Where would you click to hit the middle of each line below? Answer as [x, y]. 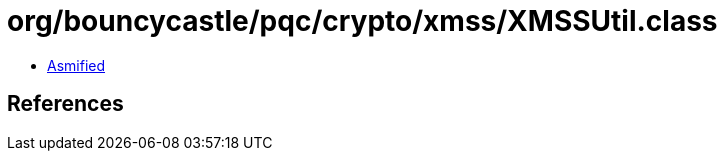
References [65, 104]
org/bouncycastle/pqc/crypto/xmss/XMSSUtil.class [362, 21]
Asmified [76, 65]
